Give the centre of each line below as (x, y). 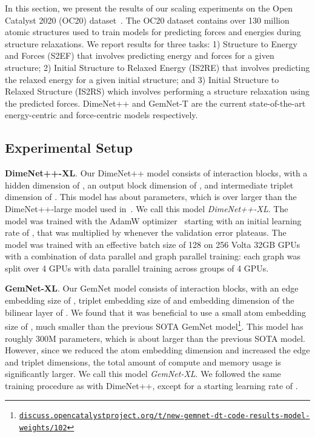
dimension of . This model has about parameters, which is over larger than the (151, 197)
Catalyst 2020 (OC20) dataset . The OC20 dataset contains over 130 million (147, 20)
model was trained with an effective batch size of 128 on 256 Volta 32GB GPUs (153, 244)
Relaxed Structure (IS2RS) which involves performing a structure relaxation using (157, 91)
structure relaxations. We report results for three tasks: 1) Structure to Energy (151, 43)
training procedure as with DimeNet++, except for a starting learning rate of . (151, 385)
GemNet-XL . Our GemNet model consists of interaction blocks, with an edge (152, 288)
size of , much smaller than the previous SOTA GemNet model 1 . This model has (154, 325)
